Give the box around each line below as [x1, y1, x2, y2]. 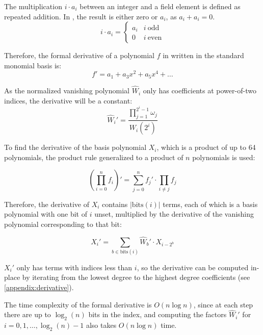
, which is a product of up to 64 [156, 142, 256, 152]
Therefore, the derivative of [4, 198, 89, 209]
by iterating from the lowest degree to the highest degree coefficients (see [22, 272, 250, 282]
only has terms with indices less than [16, 262, 133, 272]
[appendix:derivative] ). [4, 282, 74, 293]
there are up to [4, 309, 51, 320]
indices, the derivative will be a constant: [4, 95, 133, 106]
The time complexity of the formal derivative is [4, 299, 152, 310]
